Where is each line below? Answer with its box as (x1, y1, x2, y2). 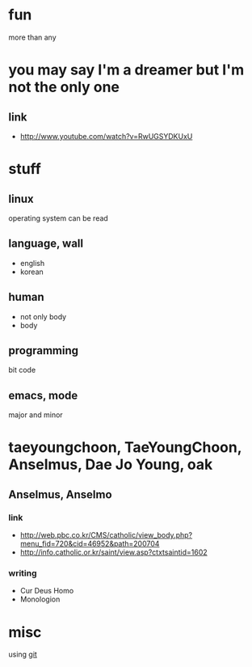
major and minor (8, 410, 63, 420)
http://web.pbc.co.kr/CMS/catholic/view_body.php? (19, 530, 192, 540)
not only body (19, 311, 67, 321)
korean (19, 267, 44, 277)
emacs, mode (8, 388, 78, 402)
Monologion (19, 594, 61, 604)
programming (8, 344, 79, 357)
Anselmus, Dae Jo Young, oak (8, 455, 213, 474)
